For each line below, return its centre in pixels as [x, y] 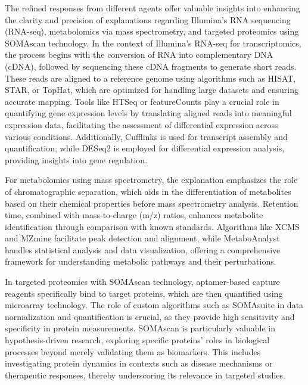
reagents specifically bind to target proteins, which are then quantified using [144, 293]
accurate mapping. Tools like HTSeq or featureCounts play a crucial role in [142, 101]
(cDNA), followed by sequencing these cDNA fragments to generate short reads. [151, 66]
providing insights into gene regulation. [76, 159]
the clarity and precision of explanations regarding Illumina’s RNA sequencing [148, 19]
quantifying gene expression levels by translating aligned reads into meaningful [148, 113]
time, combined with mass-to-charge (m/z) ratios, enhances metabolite [134, 215]
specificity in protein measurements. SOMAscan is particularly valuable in [140, 328]
